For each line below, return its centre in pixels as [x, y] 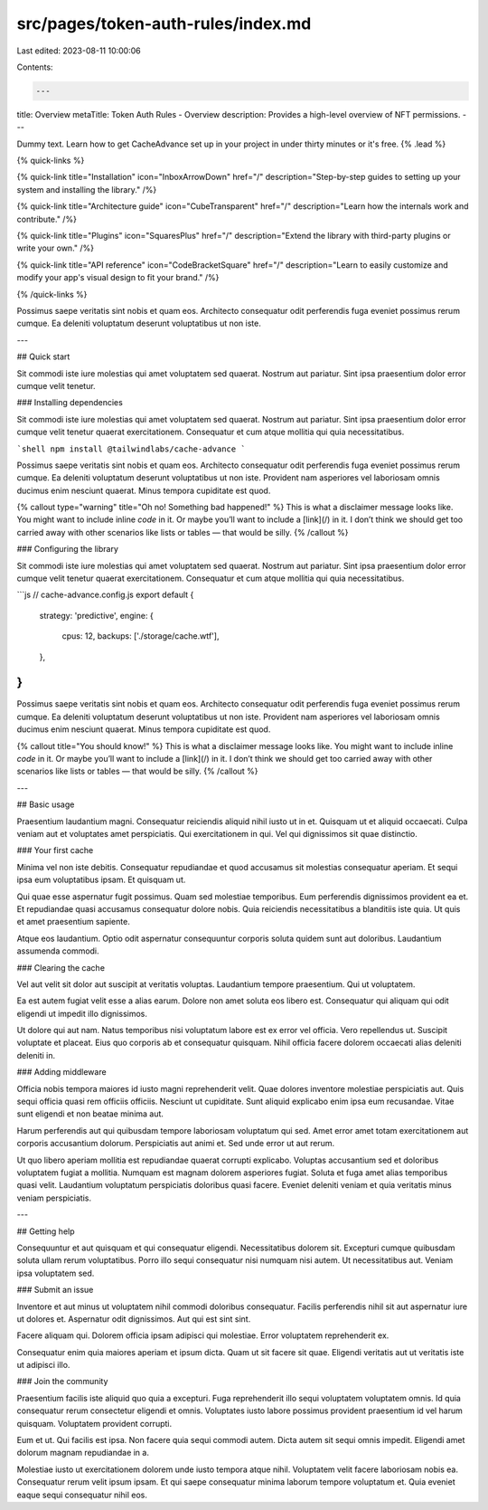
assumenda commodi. [58, 951]
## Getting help [46, 1231]
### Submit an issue [55, 1290]
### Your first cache [55, 850]
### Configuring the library [68, 549]
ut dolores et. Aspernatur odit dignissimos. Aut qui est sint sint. [134, 1319]
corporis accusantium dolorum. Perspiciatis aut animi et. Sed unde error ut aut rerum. [175, 1144]
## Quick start [43, 356]
